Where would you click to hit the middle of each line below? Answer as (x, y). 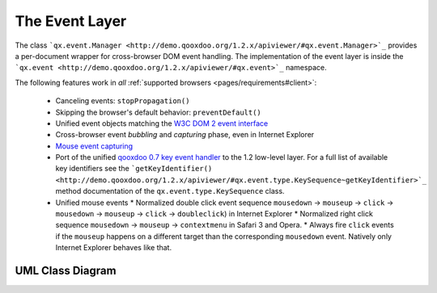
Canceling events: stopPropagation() (123, 101)
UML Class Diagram (66, 271)
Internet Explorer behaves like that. (114, 248)
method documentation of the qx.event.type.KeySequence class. (170, 191)
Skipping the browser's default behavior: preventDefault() (159, 112)
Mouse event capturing (94, 146)
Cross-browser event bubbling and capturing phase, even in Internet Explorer (185, 135)
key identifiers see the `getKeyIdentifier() (134, 169)
